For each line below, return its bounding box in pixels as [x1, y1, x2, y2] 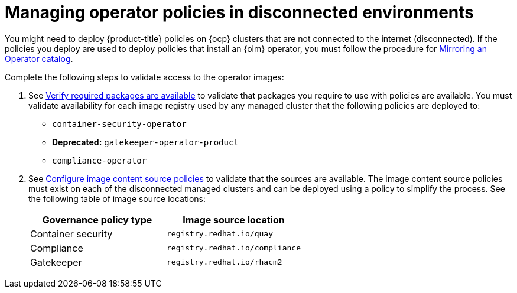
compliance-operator [52, 155, 147, 165]
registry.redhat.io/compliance [166, 243, 301, 253]
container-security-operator [52, 119, 187, 129]
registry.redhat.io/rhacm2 [166, 258, 282, 267]
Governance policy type [42, 213, 152, 226]
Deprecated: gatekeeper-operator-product [52, 136, 239, 147]
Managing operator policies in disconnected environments [5, 2, 474, 22]
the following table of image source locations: [28, 193, 206, 204]
